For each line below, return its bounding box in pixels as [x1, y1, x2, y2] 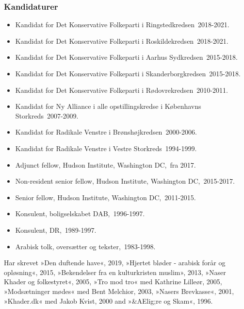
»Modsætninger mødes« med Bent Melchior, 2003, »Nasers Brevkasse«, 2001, [4, 286, 234, 296]
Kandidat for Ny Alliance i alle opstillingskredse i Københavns [15, 101, 201, 111]
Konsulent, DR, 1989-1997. [15, 224, 97, 235]
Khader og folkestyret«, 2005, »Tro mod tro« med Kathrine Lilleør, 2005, [4, 276, 222, 287]
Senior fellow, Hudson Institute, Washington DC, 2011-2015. [15, 192, 196, 202]
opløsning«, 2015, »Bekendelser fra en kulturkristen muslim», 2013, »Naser [4, 267, 226, 277]
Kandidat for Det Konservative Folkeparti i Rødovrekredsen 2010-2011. [15, 85, 228, 95]
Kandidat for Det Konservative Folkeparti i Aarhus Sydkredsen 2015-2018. [15, 52, 238, 62]
